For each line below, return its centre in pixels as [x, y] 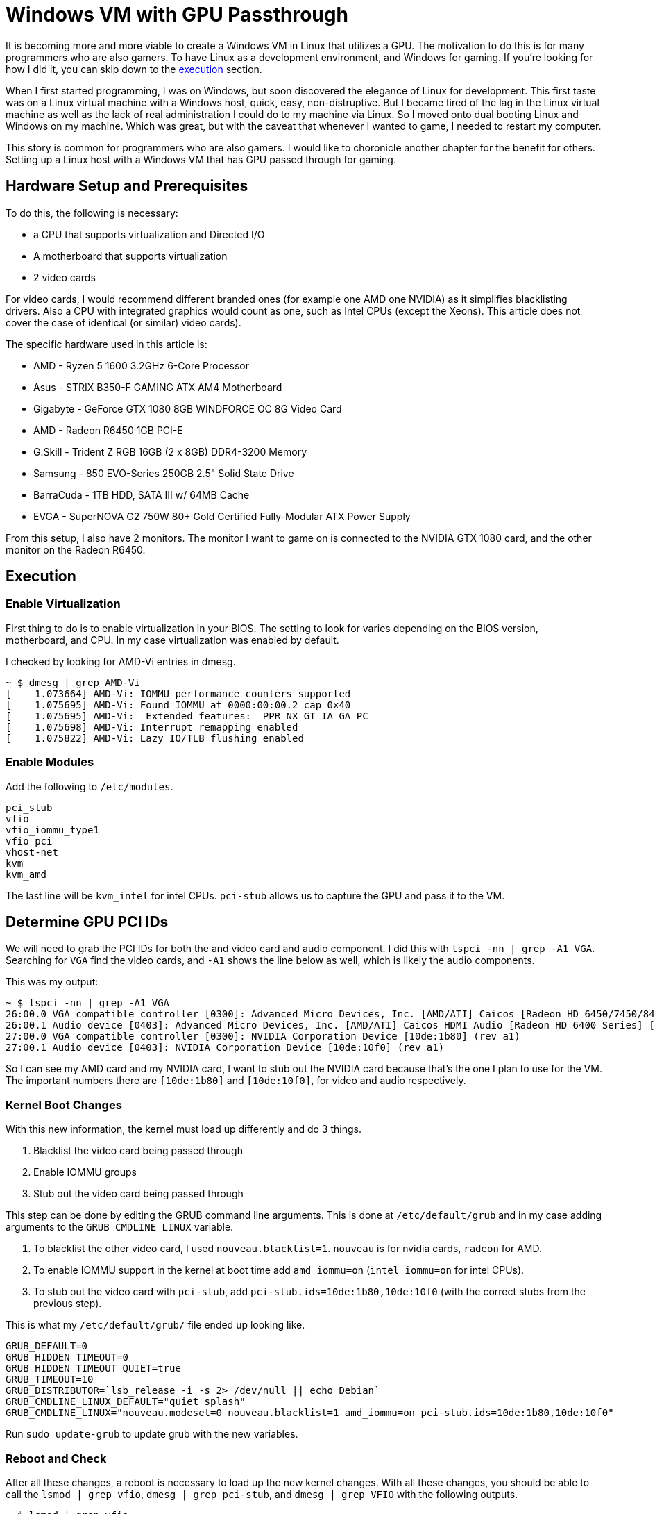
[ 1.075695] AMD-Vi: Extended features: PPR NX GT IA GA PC [187, 716]
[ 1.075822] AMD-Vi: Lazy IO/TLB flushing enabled [155, 738]
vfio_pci [29, 841]
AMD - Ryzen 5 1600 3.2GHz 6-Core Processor [142, 365]
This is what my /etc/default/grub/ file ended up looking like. [155, 1325]
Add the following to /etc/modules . [90, 786]
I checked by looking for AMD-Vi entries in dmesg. [121, 661]
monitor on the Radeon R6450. [76, 549]
